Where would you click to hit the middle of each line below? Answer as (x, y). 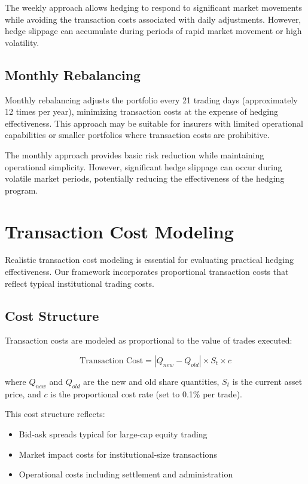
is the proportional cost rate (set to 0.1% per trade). (146, 393)
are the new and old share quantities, (151, 382)
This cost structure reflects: (55, 414)
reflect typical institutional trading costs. (80, 283)
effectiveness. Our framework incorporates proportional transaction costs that (147, 272)
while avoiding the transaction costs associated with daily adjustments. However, (153, 19)
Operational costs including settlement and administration (126, 474)
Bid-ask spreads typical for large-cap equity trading (113, 434)
